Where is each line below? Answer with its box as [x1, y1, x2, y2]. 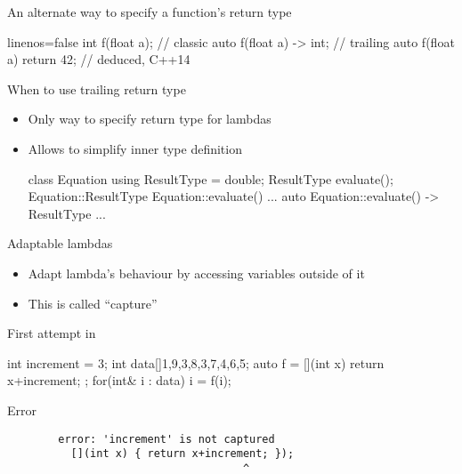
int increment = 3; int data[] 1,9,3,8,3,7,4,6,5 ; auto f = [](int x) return [7, 353, 385, 372]
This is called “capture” [28, 293, 158, 312]
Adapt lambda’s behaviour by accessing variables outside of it [28, 263, 365, 282]
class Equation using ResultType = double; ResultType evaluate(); [28, 169, 393, 188]
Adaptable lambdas [7, 234, 113, 253]
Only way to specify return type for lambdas [28, 109, 272, 128]
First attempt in [7, 324, 96, 342]
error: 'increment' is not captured [58, 432, 275, 446]
